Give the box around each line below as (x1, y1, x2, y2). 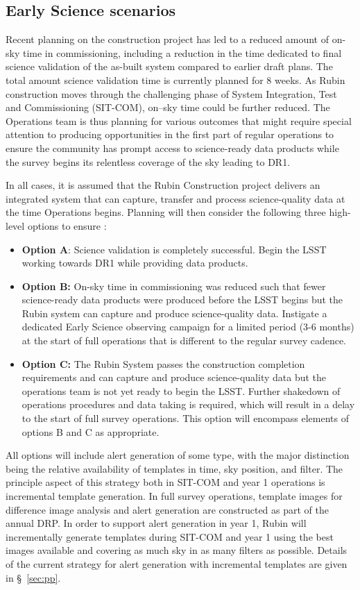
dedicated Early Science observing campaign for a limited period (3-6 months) (22, 319, 354, 334)
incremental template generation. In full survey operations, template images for (6, 489, 343, 503)
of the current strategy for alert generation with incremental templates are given (6, 556, 348, 571)
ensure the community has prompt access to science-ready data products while (6, 140, 339, 155)
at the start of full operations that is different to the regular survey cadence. (22, 333, 347, 348)
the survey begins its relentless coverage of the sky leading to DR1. (6, 154, 291, 169)
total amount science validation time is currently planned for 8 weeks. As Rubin (6, 72, 345, 87)
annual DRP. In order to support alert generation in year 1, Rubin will (6, 516, 307, 530)
